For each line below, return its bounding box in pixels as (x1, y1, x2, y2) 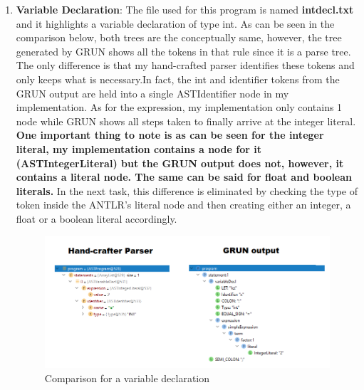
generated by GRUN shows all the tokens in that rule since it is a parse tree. (16, 43, 351, 58)
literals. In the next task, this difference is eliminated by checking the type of (16, 183, 358, 198)
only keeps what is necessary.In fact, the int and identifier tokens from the (16, 71, 340, 86)
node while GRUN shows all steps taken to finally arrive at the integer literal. (16, 113, 356, 128)
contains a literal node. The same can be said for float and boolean (16, 169, 352, 184)
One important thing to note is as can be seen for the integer (16, 127, 324, 142)
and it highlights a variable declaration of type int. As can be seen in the (16, 16, 335, 31)
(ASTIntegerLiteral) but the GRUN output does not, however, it (16, 155, 344, 170)
